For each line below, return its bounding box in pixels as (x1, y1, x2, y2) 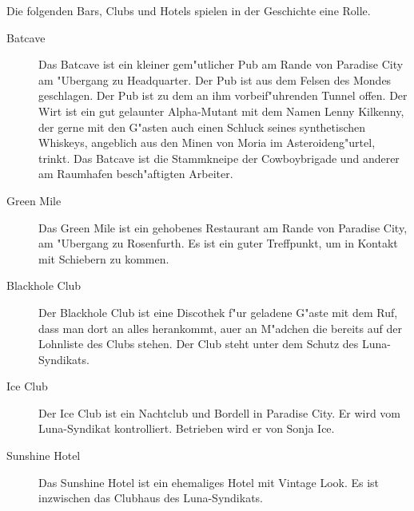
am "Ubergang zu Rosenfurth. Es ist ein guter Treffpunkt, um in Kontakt (38, 235, 398, 252)
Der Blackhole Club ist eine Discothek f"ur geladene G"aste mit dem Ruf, (38, 303, 398, 320)
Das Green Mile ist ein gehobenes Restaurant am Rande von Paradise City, (38, 219, 408, 236)
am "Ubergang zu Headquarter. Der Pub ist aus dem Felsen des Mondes (38, 71, 392, 88)
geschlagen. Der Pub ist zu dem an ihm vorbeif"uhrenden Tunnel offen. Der (38, 87, 408, 104)
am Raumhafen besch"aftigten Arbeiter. (38, 165, 233, 182)
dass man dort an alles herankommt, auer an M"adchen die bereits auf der (38, 319, 402, 336)
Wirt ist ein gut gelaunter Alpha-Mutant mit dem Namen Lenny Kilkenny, (38, 102, 404, 119)
